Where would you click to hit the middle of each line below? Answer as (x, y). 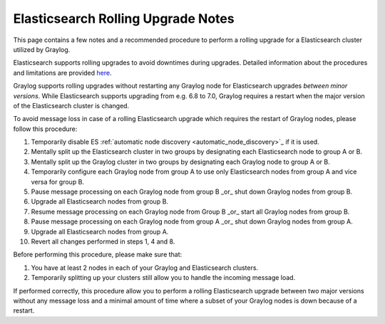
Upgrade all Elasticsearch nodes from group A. (100, 231)
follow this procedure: (45, 129)
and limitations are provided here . (62, 73)
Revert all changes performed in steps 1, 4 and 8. (103, 241)
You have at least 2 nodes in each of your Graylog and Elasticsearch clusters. (145, 268)
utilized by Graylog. (42, 49)
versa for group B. (58, 182)
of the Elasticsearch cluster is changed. (71, 105)
